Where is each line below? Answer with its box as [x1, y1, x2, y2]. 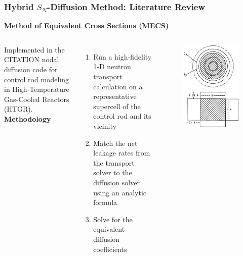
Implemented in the [4, 44, 65, 55]
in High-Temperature [4, 84, 69, 94]
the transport [93, 157, 135, 168]
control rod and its [93, 111, 151, 121]
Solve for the [93, 214, 133, 224]
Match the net [93, 137, 138, 148]
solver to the [93, 167, 132, 178]
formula [93, 197, 117, 208]
